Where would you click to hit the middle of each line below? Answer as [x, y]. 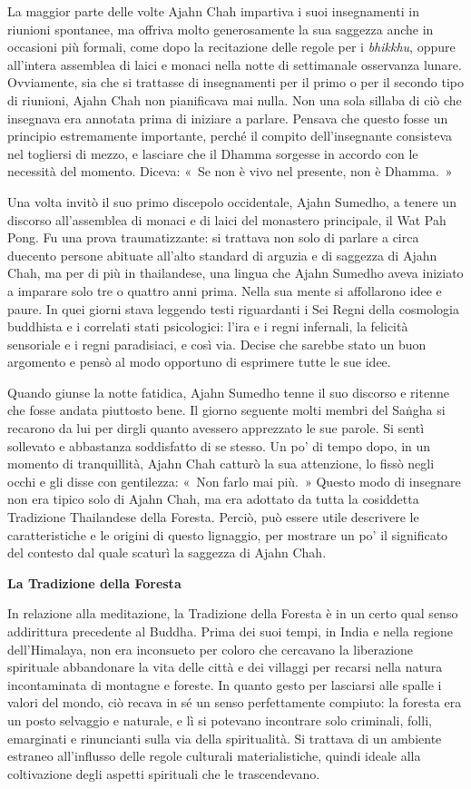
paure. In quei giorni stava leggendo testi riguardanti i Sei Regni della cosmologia [233, 308]
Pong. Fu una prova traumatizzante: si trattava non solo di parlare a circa [213, 237]
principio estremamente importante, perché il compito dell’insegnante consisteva [230, 136]
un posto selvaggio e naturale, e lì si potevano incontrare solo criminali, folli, [220, 720]
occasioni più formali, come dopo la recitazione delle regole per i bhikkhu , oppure [231, 47]
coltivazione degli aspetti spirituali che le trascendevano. [164, 773]
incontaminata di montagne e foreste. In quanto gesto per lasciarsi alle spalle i [225, 684]
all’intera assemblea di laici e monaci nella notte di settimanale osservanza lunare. [235, 64]
